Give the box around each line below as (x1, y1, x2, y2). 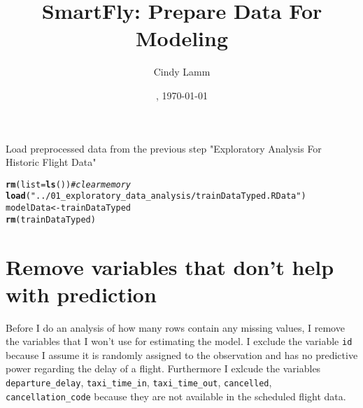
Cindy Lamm (153, 64, 211, 79)
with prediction (6, 279, 157, 308)
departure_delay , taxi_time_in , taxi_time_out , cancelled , (6, 375, 272, 390)
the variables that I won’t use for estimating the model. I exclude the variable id (6, 334, 353, 349)
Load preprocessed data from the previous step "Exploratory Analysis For (6, 141, 322, 155)
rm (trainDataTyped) (6, 214, 96, 225)
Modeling (135, 24, 229, 52)
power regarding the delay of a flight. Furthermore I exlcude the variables (6, 361, 321, 376)
